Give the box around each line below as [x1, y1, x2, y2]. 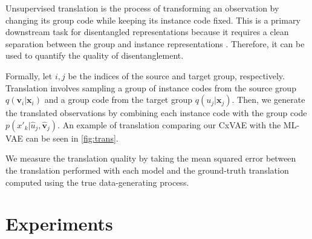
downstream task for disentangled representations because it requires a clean [5, 25, 289, 38]
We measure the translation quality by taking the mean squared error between [5, 152, 296, 165]
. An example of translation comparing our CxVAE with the [57, 118, 281, 131]
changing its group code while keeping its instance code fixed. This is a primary [5, 13, 301, 26]
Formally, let [5, 69, 53, 82]
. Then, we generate [232, 93, 305, 106]
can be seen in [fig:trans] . [25, 131, 119, 144]
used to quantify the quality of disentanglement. [5, 49, 184, 62]
